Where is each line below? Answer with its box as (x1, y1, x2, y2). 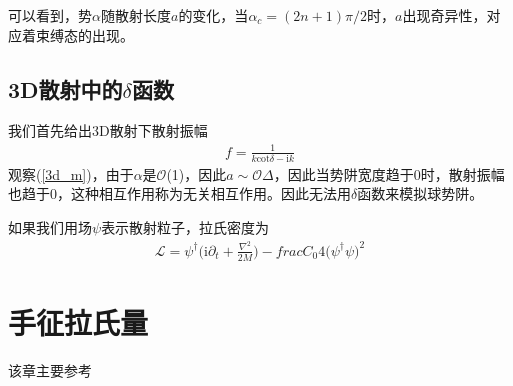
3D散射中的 (8, 73, 123, 104)
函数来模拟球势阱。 (357, 183, 484, 204)
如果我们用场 (8, 217, 92, 238)
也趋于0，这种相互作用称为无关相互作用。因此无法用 (8, 183, 351, 204)
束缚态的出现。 (35, 24, 134, 45)
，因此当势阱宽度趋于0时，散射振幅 (273, 163, 505, 184)
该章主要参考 (8, 359, 92, 380)
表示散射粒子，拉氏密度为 (101, 217, 270, 238)
